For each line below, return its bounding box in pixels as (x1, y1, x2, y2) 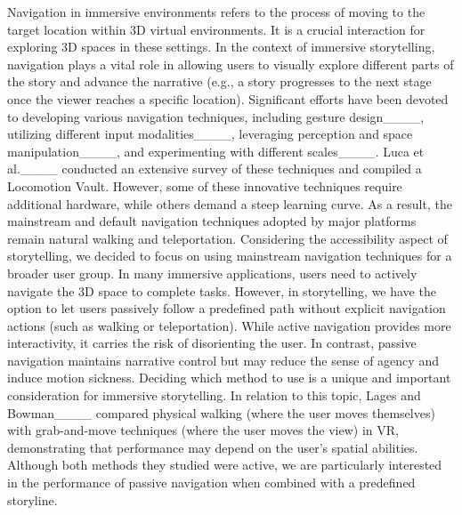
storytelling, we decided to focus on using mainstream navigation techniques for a (7, 246, 452, 265)
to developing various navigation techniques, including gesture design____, (7, 107, 425, 125)
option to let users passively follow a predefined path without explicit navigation (7, 299, 446, 318)
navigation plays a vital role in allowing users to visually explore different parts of (7, 54, 454, 73)
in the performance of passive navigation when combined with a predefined (7, 473, 416, 492)
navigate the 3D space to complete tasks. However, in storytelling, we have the (7, 281, 436, 300)
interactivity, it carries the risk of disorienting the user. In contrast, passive (7, 334, 417, 352)
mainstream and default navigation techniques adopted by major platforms (7, 212, 417, 230)
